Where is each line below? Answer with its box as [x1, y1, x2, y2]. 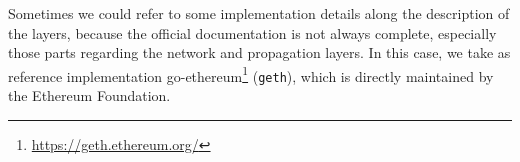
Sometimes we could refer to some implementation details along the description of [8, 3, 510, 23]
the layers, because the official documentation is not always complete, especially [8, 22, 497, 43]
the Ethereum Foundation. [8, 85, 171, 106]
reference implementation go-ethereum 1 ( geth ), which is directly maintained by [8, 62, 494, 86]
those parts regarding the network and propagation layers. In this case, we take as [8, 42, 511, 63]
